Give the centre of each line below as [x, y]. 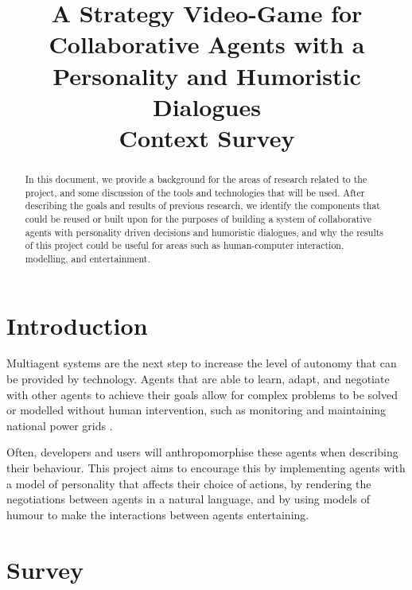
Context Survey [207, 137]
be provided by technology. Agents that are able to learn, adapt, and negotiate [198, 379]
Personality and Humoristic [207, 75]
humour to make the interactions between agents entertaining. [158, 514]
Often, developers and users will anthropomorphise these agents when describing [202, 452]
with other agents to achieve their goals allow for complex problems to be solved [202, 394]
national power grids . [60, 425]
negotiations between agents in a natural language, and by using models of [188, 499]
